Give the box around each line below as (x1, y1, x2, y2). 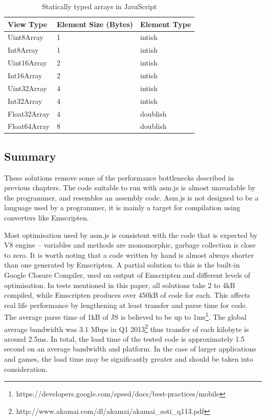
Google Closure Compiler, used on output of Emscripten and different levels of (4, 269, 251, 280)
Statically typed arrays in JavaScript (42, 1, 157, 11)
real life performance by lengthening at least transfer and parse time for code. (4, 299, 248, 310)
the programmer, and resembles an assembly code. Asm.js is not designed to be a (4, 192, 259, 203)
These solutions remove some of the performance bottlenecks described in (4, 172, 234, 183)
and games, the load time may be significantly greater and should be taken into (4, 353, 253, 364)
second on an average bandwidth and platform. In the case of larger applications (4, 343, 256, 354)
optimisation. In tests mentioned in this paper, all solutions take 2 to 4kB (4, 279, 235, 290)
